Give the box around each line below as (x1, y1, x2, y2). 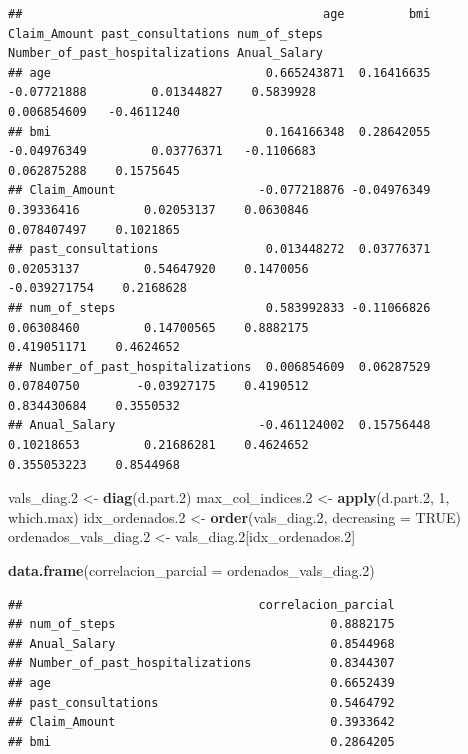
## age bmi (8, 7, 431, 21)
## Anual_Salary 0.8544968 (8, 636, 395, 651)
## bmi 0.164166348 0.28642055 (8, 124, 431, 139)
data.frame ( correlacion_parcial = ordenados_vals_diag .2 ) (8, 560, 375, 581)
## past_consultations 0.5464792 (8, 695, 395, 710)
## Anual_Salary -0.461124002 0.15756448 (8, 418, 431, 433)
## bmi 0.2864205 (8, 734, 395, 749)
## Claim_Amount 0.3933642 (8, 715, 395, 730)
